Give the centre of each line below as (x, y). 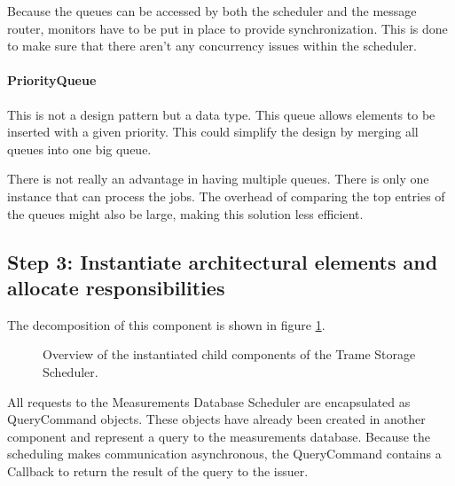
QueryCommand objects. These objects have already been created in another (216, 419)
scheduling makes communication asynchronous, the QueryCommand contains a (224, 454)
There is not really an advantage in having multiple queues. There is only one (218, 179)
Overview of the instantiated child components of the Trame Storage (229, 354)
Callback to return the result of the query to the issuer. (158, 470)
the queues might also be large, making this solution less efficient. (185, 213)
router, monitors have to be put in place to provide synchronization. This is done (227, 28)
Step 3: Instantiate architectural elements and (223, 261)
